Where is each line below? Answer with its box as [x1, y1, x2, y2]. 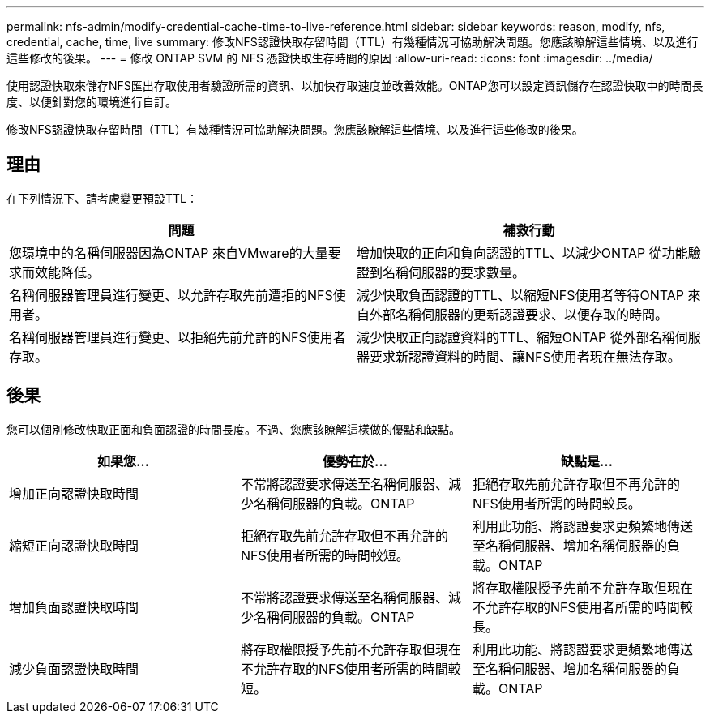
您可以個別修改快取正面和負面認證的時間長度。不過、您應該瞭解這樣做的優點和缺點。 [6, 422, 460, 436]
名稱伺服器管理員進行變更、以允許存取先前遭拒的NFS [9, 286, 333, 303]
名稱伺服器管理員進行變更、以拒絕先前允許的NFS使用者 [9, 328, 346, 345]
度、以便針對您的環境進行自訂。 [6, 95, 177, 109]
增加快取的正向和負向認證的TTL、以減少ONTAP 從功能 [357, 244, 688, 261]
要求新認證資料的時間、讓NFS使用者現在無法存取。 [370, 348, 681, 365]
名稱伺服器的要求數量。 [383, 264, 526, 281]
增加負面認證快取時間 [9, 598, 139, 615]
